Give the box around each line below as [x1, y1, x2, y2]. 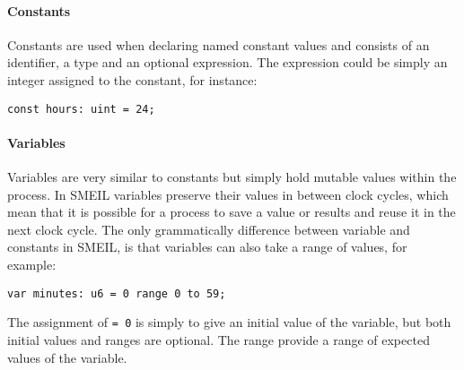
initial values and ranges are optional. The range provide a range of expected [7, 330, 430, 348]
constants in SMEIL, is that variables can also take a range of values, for [7, 237, 407, 256]
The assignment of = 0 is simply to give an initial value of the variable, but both [7, 313, 451, 331]
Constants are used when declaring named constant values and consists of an [7, 35, 430, 54]
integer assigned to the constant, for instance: [7, 70, 258, 89]
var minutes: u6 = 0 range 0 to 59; [7, 287, 226, 300]
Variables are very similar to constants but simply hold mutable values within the [7, 168, 457, 186]
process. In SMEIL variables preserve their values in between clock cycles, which [7, 185, 449, 203]
